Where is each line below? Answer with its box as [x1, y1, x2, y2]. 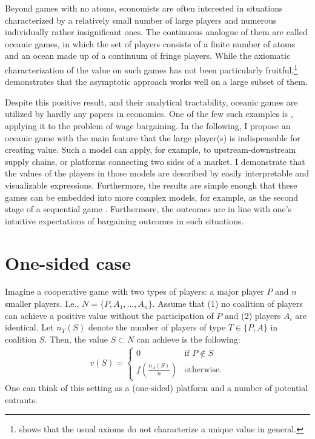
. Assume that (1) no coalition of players [152, 297, 303, 310]
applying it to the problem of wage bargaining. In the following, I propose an [5, 119, 291, 132]
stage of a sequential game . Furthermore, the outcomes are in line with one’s [5, 203, 292, 215]
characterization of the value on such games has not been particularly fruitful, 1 [5, 61, 298, 76]
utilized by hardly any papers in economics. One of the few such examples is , [5, 107, 293, 120]
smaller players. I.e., [5, 297, 79, 310]
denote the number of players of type [88, 321, 226, 333]
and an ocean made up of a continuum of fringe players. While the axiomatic [5, 49, 291, 62]
